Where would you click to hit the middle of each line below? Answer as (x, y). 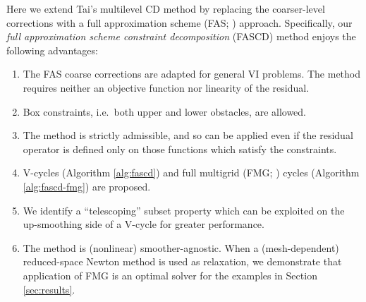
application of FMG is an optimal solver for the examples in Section (170, 275)
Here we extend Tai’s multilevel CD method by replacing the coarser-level (166, 8)
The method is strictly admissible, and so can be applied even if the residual (188, 135)
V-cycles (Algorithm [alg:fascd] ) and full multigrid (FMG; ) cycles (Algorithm (191, 173)
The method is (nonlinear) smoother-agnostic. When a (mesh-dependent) (181, 247)
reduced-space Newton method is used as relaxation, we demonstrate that (182, 261)
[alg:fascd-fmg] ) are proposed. (87, 186)
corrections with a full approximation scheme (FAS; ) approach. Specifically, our (179, 22)
